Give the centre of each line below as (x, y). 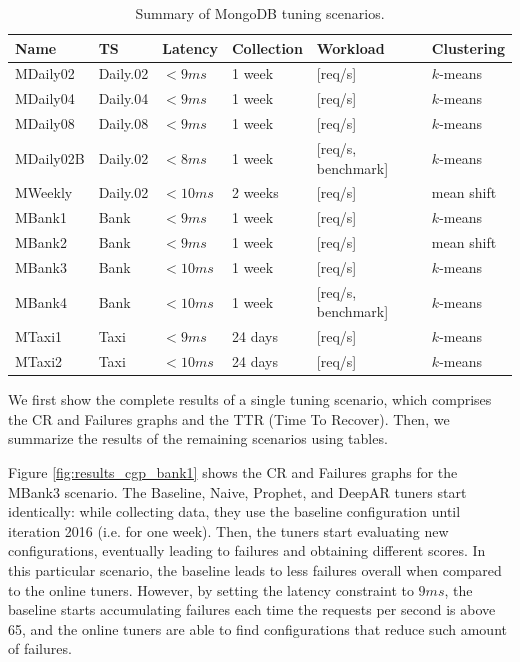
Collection (267, 47)
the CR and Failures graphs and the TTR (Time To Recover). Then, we (229, 418)
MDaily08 (45, 123)
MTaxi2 (39, 361)
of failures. (40, 648)
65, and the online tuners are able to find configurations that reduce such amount (257, 628)
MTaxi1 (39, 336)
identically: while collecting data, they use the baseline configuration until (234, 511)
